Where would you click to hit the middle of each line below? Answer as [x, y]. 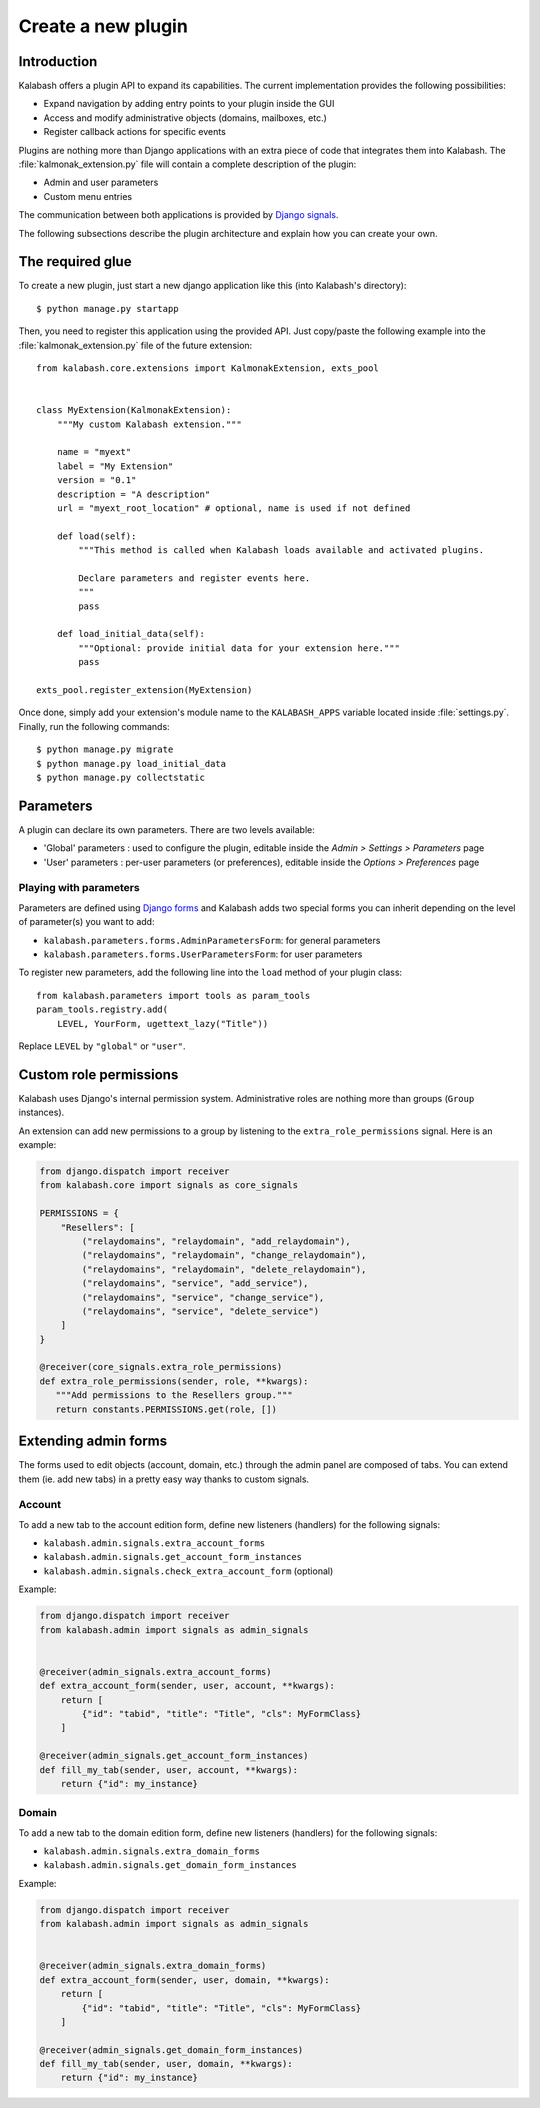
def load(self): [96, 536]
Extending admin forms [93, 1441]
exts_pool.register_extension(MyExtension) [144, 690]
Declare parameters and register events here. [194, 578]
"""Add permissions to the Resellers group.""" [174, 1395]
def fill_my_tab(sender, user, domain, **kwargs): [166, 2064]
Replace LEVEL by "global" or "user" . [102, 1046]
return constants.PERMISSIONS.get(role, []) [166, 1409]
